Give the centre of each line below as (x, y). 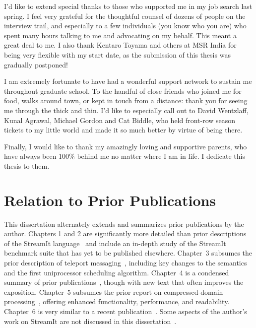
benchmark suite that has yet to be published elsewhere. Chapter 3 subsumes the (128, 253)
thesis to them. (27, 165)
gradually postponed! (36, 64)
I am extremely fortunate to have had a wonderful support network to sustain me (128, 81)
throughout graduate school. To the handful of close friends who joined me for (123, 91)
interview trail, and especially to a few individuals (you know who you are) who (125, 26)
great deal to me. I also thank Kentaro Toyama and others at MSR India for (120, 45)
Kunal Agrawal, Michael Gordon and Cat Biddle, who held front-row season (120, 120)
